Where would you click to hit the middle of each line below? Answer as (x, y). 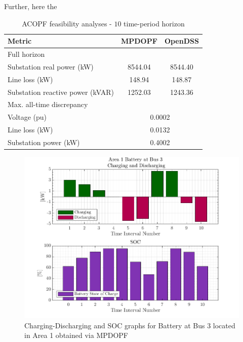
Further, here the (31, 6)
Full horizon (26, 54)
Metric (20, 41)
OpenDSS (181, 41)
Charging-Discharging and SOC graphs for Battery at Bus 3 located (130, 325)
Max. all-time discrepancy (48, 104)
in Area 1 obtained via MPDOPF (76, 335)
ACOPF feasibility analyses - (67, 23)
